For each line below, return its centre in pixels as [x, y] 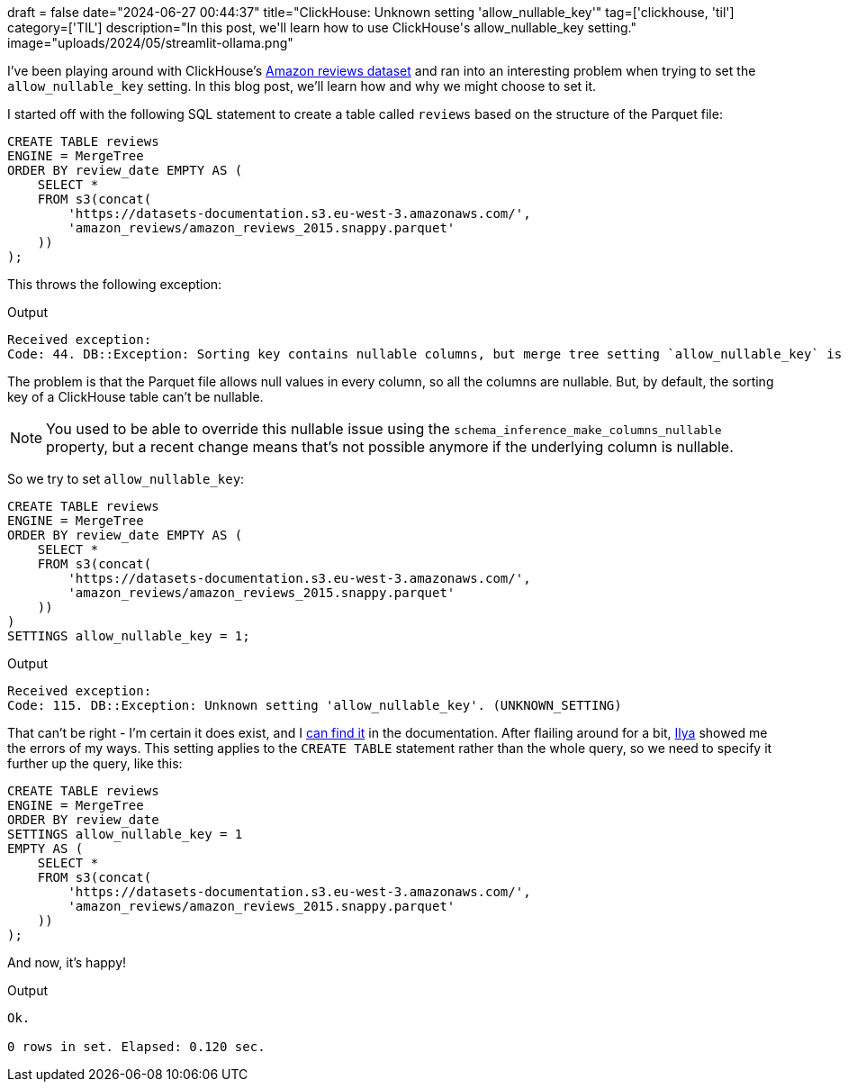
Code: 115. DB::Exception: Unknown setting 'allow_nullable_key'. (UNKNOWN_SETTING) [315, 705]
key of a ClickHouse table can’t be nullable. [135, 397]
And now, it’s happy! [67, 962]
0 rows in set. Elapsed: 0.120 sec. [136, 1047]
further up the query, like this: [95, 763]
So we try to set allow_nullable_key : [126, 479]
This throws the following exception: [115, 284]
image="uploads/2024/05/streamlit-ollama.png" [150, 43]
